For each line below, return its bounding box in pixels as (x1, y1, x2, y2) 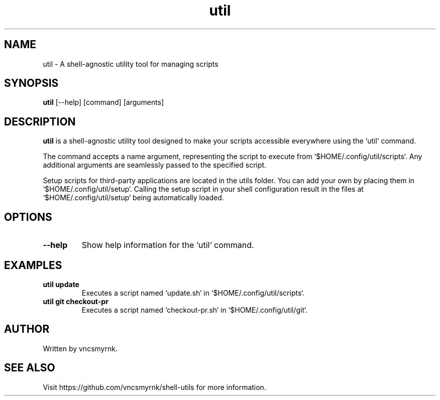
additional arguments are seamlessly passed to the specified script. (43, 161, 267, 170)
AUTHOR (4, 323, 50, 336)
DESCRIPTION (4, 115, 76, 128)
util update (43, 280, 79, 289)
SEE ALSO (4, 361, 55, 374)
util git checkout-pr (43, 297, 108, 306)
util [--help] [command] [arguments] (43, 98, 164, 107)
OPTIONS (4, 210, 52, 223)
